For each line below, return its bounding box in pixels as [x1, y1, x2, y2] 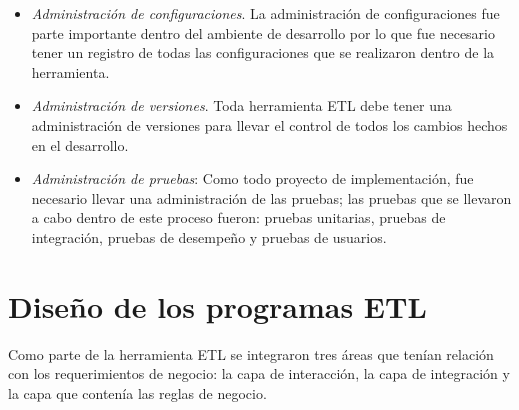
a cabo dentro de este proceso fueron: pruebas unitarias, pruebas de [31, 207, 446, 228]
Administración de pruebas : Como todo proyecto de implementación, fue [31, 168, 474, 189]
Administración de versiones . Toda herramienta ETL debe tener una [31, 95, 452, 116]
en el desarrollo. [31, 134, 129, 155]
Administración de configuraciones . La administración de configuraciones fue [31, 3, 500, 23]
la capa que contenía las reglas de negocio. [8, 382, 267, 403]
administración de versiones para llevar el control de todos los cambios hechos [31, 114, 508, 135]
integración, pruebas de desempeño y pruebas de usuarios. [31, 226, 387, 247]
